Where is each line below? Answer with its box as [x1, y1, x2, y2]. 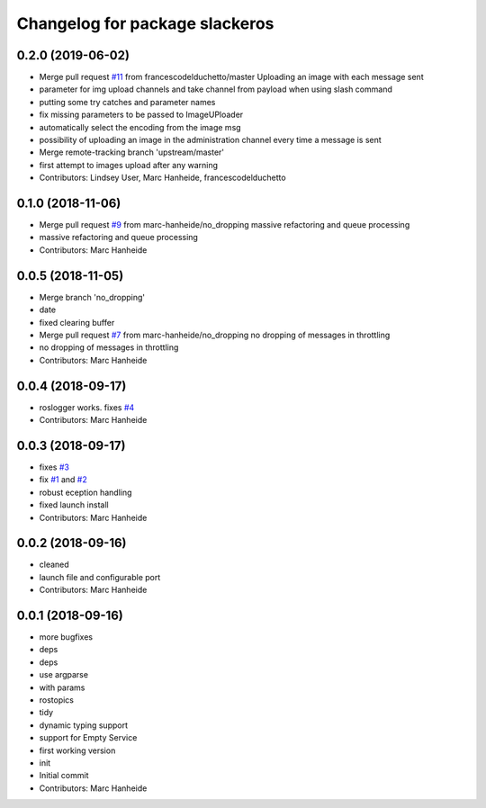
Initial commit [39, 770, 89, 781]
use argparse [39, 669, 89, 680]
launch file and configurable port [39, 571, 161, 582]
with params [39, 682, 85, 693]
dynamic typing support [39, 720, 128, 731]
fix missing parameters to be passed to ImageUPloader [39, 109, 244, 121]
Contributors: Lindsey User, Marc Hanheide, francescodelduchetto [39, 172, 287, 184]
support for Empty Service [39, 732, 138, 743]
